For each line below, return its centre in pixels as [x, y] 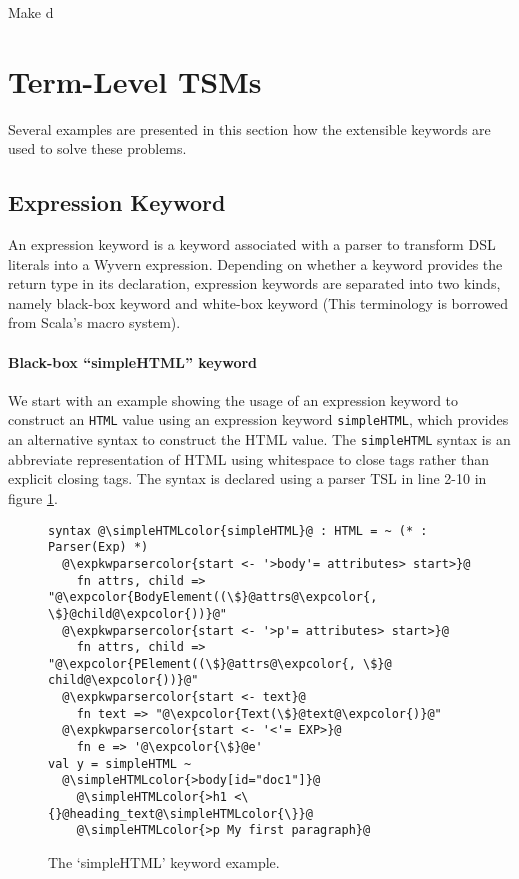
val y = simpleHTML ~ [120, 763]
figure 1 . [33, 497]
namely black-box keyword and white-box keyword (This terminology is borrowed [258, 302]
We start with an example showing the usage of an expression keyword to [233, 399]
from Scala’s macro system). [94, 322]
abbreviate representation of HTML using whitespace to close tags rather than [249, 458]
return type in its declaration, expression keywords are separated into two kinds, [254, 283]
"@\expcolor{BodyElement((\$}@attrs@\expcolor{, [213, 597]
